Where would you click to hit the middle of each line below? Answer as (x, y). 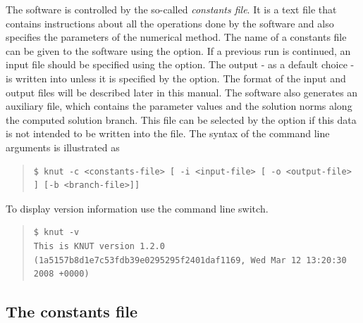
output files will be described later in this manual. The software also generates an (182, 92)
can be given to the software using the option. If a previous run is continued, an (178, 50)
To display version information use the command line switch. (137, 208)
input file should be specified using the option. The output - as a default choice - (180, 64)
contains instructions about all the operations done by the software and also (170, 23)
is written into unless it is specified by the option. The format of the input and (176, 78)
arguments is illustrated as (63, 147)
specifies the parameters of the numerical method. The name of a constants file (176, 37)
